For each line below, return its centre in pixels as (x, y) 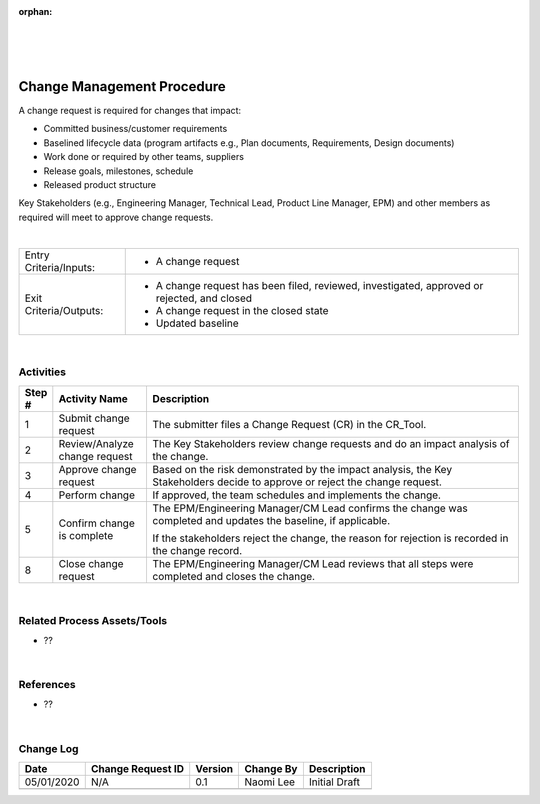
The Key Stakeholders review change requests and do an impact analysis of (331, 443)
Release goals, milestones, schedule (118, 171)
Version (214, 768)
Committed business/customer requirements (135, 129)
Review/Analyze (96, 443)
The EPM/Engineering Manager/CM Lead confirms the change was (310, 508)
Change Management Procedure (122, 86)
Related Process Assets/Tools (93, 620)
